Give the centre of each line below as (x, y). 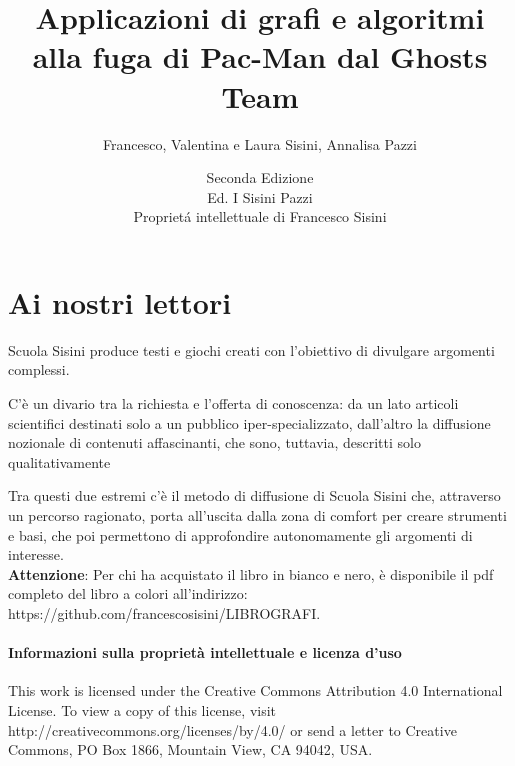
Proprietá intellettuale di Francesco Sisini (260, 216)
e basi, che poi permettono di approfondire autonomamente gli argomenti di (240, 534)
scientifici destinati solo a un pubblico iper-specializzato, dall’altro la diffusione (249, 422)
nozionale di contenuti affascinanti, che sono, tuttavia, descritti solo (214, 442)
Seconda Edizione (260, 177)
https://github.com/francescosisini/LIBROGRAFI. (164, 612)
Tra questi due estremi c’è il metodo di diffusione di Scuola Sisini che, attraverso (254, 495)
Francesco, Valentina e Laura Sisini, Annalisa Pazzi (260, 143)
